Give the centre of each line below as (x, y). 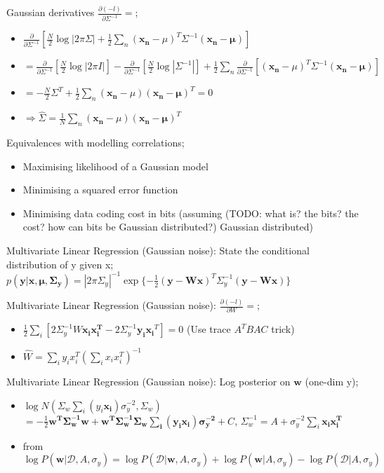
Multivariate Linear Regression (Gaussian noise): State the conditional (158, 251)
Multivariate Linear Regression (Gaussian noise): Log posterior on (148, 381)
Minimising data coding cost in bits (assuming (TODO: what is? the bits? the (191, 213)
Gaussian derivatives (51, 12)
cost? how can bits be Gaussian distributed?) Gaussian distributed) (168, 227)
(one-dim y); (332, 381)
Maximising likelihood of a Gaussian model (115, 166)
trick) (283, 329)
